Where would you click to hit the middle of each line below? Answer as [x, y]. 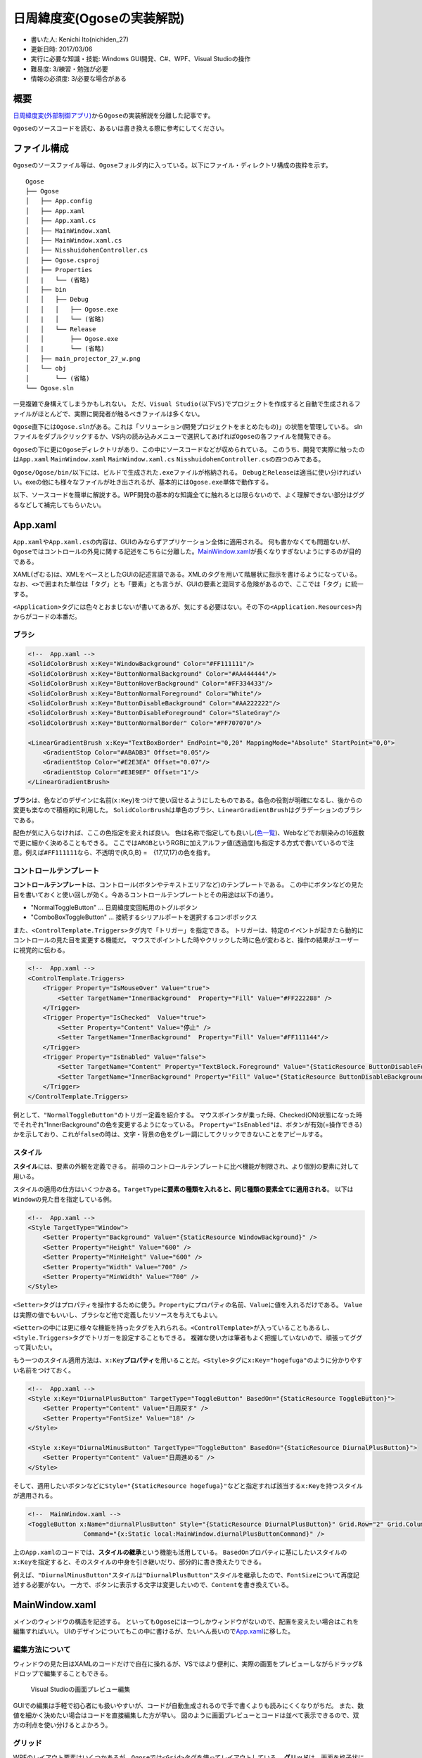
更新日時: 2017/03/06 [62, 49]
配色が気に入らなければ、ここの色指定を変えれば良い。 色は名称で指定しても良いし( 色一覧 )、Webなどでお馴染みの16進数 [189, 833]
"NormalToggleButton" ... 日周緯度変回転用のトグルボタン [114, 907]
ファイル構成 [41, 149]
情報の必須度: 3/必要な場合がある [78, 79]
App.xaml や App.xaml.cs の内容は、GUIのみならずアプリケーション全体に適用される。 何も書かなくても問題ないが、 [184, 541]
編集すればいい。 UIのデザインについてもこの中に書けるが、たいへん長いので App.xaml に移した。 [154, 1631]
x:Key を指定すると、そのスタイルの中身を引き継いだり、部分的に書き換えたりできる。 [139, 1562]
